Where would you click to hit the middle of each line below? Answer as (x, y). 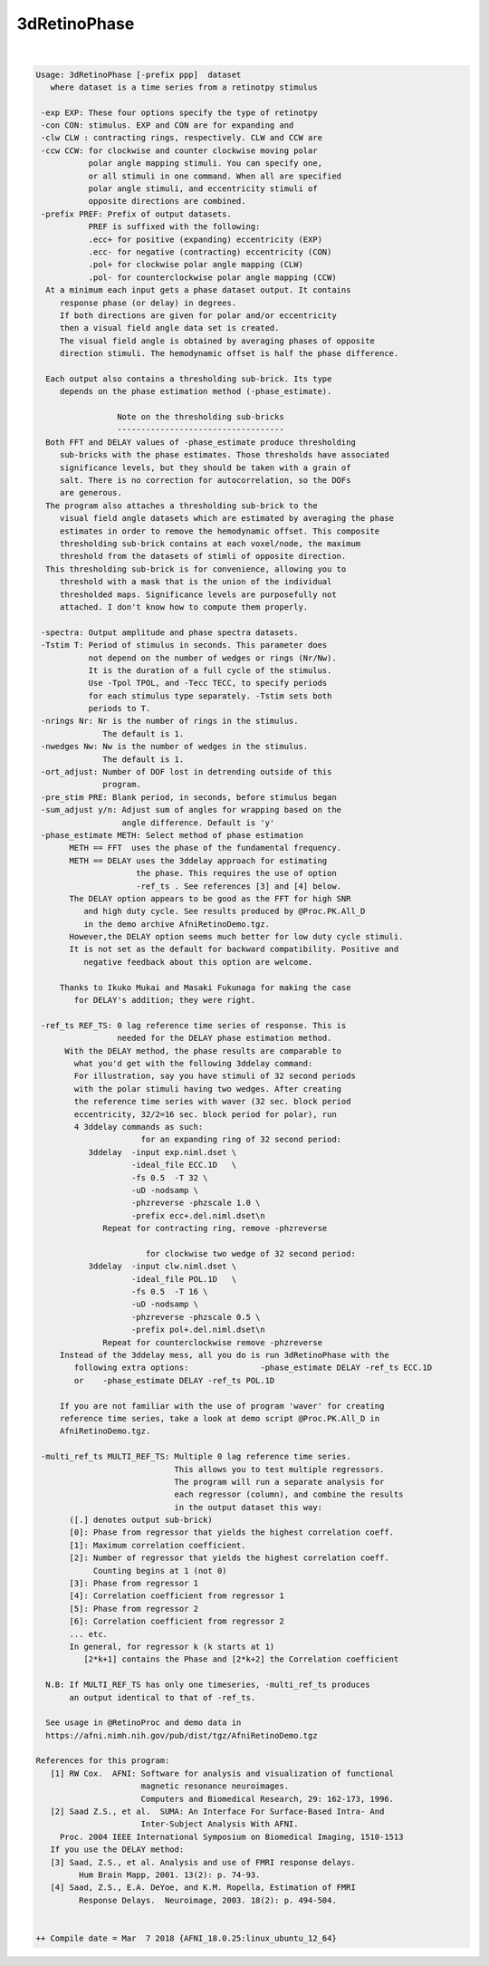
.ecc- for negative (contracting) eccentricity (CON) (210, 252)
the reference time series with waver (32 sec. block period (212, 1102)
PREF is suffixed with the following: (174, 227)
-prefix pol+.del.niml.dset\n (199, 1330)
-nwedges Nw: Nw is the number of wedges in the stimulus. (175, 747)
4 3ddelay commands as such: (139, 1127)
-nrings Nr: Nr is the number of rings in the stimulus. (170, 721)
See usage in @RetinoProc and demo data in (144, 1723)
